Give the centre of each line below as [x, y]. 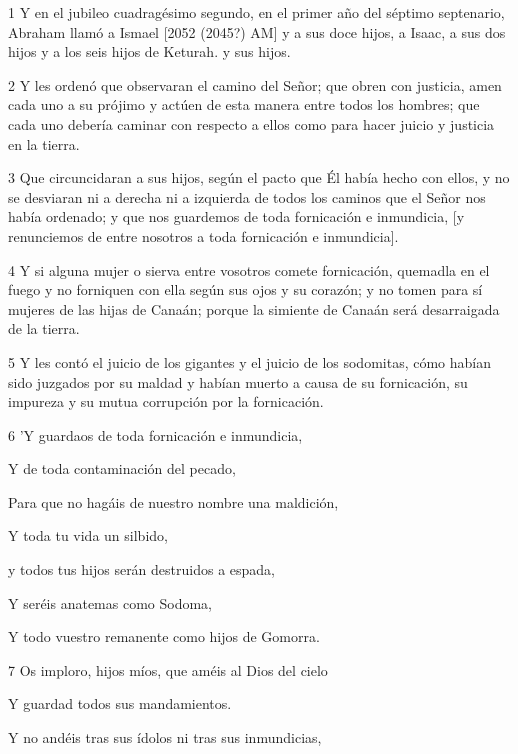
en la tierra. [44, 143]
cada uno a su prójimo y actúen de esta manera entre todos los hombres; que [244, 104]
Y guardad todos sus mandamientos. [120, 703]
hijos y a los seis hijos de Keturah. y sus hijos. [149, 51]
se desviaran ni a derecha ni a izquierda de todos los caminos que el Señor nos [247, 196]
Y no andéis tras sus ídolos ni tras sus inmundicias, [165, 737]
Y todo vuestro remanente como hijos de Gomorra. [164, 636]
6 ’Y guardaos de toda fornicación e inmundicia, [155, 434]
